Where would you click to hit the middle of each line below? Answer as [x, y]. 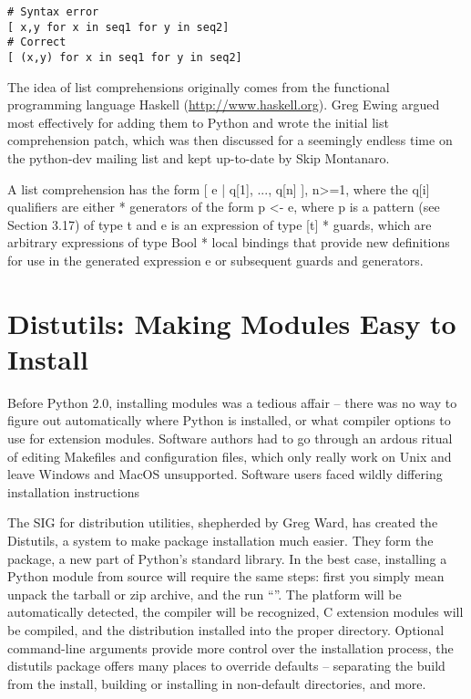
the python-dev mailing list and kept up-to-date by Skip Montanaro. [199, 158]
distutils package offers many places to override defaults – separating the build [226, 666]
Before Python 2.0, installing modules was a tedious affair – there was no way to [232, 402]
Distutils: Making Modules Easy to [232, 323]
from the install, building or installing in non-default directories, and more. [217, 683]
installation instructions [73, 491]
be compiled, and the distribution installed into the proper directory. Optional [226, 630]
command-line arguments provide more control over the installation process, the [230, 647]
